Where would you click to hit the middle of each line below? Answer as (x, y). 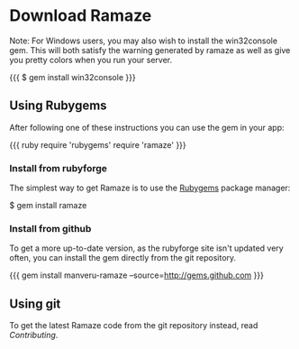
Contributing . (34, 335)
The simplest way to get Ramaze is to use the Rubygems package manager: (150, 188)
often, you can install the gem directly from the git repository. (123, 258)
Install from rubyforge (59, 168)
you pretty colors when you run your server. (91, 60)
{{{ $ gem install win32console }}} (73, 77)
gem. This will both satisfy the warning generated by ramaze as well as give (150, 50)
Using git (35, 303)
